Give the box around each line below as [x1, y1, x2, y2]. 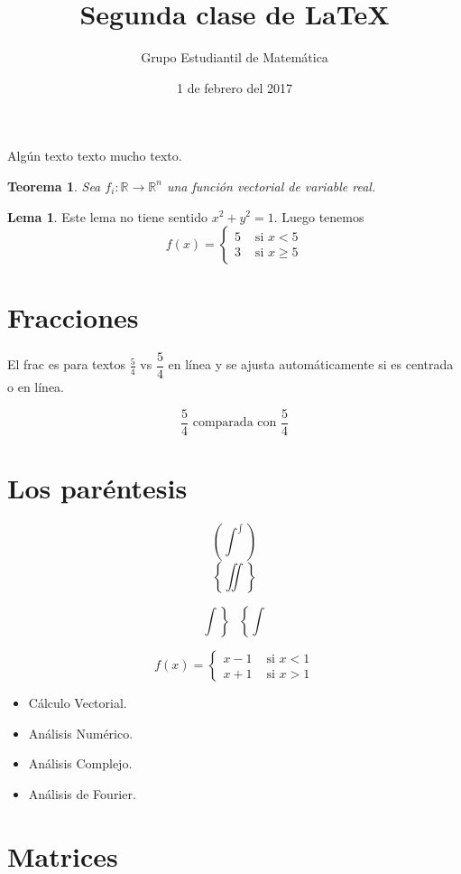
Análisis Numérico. [28, 723, 134, 742]
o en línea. [7, 377, 64, 396]
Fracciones [7, 299, 139, 336]
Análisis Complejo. [28, 754, 133, 773]
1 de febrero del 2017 [176, 78, 292, 97]
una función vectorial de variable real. [166, 176, 376, 195]
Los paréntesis [7, 470, 188, 507]
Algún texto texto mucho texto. [7, 146, 182, 165]
